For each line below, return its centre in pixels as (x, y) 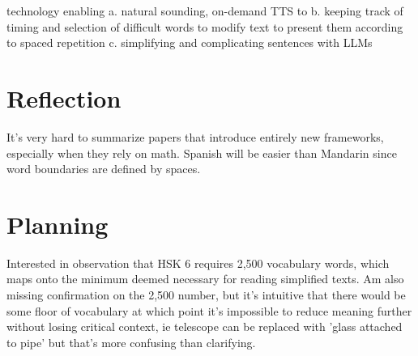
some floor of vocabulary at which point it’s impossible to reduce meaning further (209, 310)
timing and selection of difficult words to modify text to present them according (205, 26)
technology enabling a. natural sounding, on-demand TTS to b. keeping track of (205, 11)
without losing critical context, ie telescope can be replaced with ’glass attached (205, 326)
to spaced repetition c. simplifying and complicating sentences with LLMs (190, 42)
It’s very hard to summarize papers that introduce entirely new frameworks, (195, 136)
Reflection (64, 97)
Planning (58, 224)
